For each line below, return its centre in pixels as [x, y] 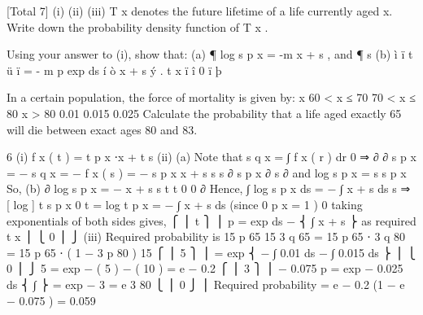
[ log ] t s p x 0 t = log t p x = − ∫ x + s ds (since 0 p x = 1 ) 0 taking [185, 204]
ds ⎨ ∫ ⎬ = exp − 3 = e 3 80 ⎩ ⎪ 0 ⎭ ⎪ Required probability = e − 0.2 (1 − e [206, 284]
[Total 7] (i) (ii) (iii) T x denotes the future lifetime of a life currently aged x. [200, 11]
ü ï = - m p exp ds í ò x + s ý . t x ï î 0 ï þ [114, 70]
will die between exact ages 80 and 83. [102, 129]
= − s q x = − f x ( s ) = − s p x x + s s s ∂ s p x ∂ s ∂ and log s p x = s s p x [207, 172]
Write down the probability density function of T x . [137, 26]
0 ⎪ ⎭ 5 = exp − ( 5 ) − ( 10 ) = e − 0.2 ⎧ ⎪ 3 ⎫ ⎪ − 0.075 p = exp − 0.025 [205, 268]
